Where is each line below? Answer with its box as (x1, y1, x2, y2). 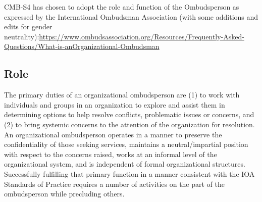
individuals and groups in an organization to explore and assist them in (4, 99, 225, 110)
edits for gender (4, 21, 53, 32)
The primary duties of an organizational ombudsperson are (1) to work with (4, 89, 240, 100)
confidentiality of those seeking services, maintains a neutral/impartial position (4, 139, 248, 149)
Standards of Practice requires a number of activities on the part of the (4, 178, 225, 189)
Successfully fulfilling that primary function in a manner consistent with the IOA (4, 168, 255, 179)
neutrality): (4, 31, 39, 41)
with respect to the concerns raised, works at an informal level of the (4, 148, 217, 159)
